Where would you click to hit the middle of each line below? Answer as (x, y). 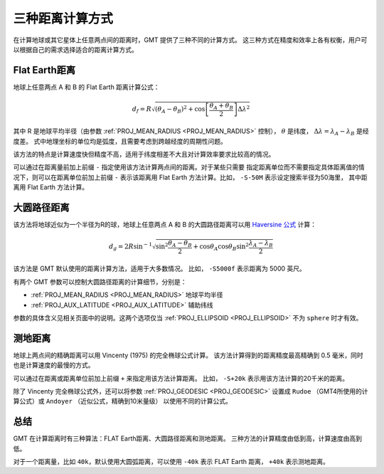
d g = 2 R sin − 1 (131, 247)
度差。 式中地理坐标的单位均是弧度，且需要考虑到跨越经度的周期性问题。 (120, 141)
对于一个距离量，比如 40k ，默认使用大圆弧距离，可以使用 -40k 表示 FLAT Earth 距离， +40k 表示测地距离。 (171, 462)
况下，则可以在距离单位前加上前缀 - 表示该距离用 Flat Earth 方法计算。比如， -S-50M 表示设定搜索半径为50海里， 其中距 (190, 177)
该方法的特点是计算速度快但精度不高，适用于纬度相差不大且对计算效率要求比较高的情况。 (144, 154)
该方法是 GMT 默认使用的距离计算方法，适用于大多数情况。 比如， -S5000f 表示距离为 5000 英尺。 (159, 269)
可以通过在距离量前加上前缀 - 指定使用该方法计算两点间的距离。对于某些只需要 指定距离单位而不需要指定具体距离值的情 (189, 167)
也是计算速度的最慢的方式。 (54, 365)
